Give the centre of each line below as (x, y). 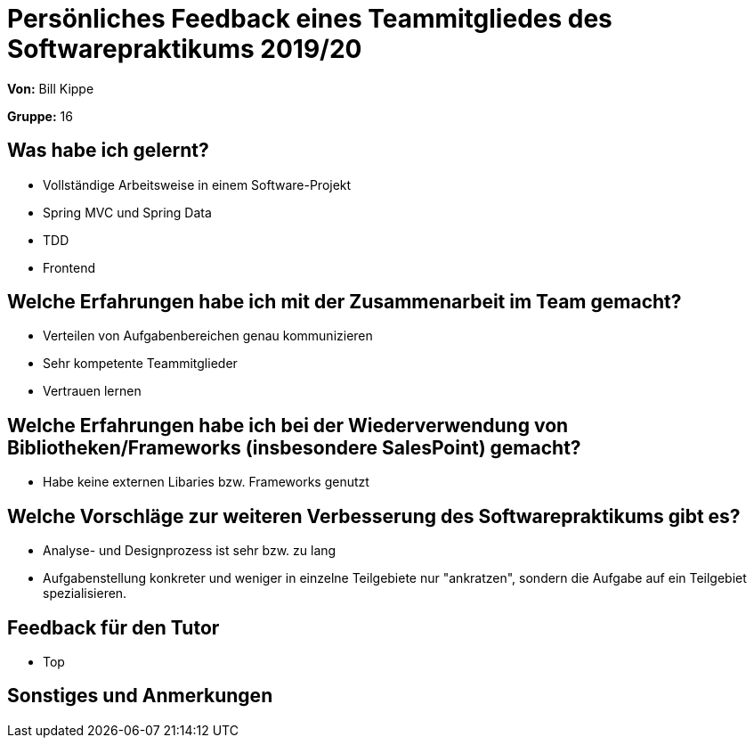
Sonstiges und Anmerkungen (140, 696)
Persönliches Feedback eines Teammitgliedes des (310, 19)
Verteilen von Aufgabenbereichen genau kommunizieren (208, 336)
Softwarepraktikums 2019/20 (185, 49)
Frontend (69, 267)
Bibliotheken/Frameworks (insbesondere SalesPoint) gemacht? (294, 447)
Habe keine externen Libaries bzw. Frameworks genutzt (206, 482)
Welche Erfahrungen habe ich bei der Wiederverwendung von (288, 425)
